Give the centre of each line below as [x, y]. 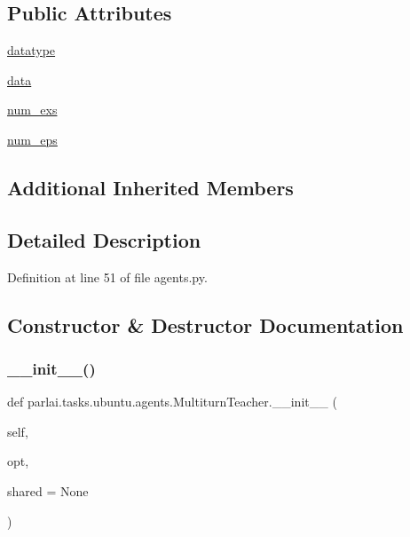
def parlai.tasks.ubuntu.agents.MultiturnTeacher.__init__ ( [172, 402]
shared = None [48, 490]
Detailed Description [104, 239]
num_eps [32, 139]
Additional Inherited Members [150, 187]
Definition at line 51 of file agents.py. [107, 276]
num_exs [32, 110]
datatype [32, 50]
